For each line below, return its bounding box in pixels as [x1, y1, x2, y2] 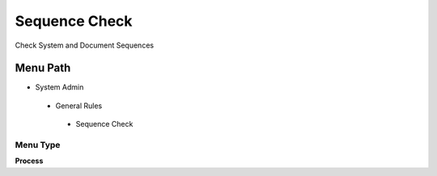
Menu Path [15, 61, 71, 75]
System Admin [35, 82, 84, 92]
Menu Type [15, 140, 61, 150]
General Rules [55, 101, 103, 111]
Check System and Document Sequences [15, 40, 154, 50]
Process [15, 156, 44, 166]
